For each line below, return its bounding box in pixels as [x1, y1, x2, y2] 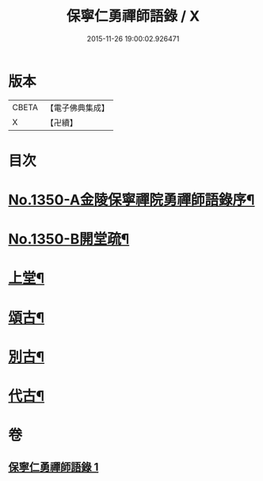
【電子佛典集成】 [45, 102, 109, 113]
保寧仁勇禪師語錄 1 [8, 460, 99, 474]
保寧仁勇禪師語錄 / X [66, 7, 200, 25]
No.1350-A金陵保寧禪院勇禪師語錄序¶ [8, 191, 255, 209]
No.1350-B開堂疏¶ [8, 231, 130, 248]
